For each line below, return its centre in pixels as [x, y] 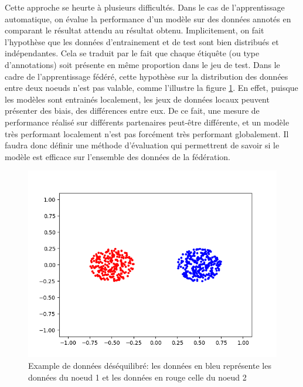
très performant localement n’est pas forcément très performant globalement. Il [147, 133]
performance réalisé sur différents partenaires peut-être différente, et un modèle [147, 122]
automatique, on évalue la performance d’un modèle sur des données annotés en [148, 18]
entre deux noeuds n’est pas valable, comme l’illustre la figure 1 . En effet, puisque [151, 88]
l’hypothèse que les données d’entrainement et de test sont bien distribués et [142, 41]
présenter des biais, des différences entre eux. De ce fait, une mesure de [132, 111]
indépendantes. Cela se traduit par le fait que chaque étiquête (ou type [132, 53]
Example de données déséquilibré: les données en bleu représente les [150, 365]
